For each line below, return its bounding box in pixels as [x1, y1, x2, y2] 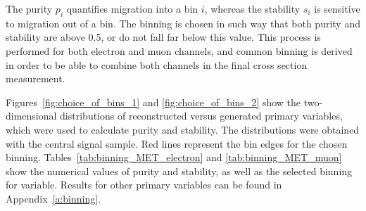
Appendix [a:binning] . [6, 191, 101, 205]
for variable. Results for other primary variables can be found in [6, 177, 282, 192]
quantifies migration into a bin [66, 1, 198, 15]
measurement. [6, 71, 65, 86]
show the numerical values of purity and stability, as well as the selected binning [6, 163, 353, 178]
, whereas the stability [204, 1, 301, 15]
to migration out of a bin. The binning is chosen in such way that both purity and [6, 15, 360, 30]
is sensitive [314, 1, 360, 15]
